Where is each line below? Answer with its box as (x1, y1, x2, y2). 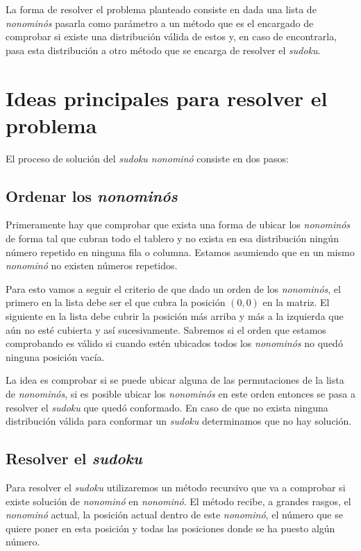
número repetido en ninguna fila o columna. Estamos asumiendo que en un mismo (6, 244, 355, 259)
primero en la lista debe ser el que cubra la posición (6, 295, 226, 310)
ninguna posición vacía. (6, 349, 105, 364)
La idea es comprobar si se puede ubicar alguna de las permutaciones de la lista (6, 373, 344, 387)
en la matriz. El (262, 295, 330, 310)
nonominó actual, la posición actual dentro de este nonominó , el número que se (6, 507, 343, 522)
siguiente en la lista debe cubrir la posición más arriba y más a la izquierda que (6, 309, 344, 323)
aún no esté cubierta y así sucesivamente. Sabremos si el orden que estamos (6, 322, 326, 337)
